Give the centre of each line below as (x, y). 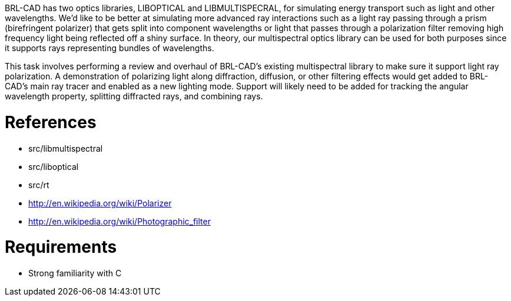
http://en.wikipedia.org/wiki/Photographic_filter (120, 221)
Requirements (61, 247)
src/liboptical (54, 166)
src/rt (39, 185)
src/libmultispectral (66, 148)
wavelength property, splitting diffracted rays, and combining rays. (134, 96)
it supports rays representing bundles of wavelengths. (109, 48)
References (51, 122)
